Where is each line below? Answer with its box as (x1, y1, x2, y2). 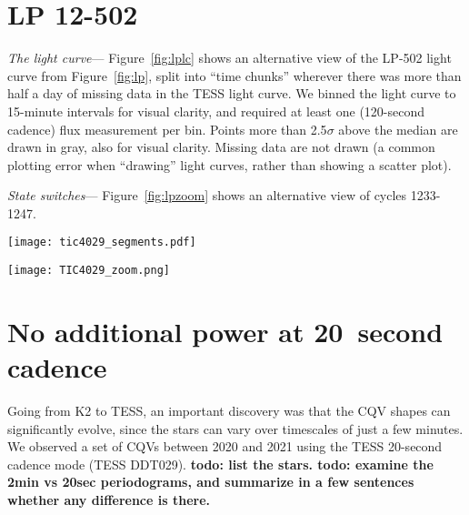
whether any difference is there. (7, 490, 211, 510)
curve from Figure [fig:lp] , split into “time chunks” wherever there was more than (7, 66, 462, 85)
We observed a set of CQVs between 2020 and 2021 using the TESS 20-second (7, 437, 443, 456)
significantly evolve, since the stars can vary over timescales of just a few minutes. (7, 419, 464, 438)
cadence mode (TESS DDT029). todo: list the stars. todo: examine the (7, 454, 434, 473)
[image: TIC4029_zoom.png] (7, 264, 170, 278)
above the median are (338, 119, 458, 138)
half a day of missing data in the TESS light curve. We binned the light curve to (7, 84, 456, 103)
